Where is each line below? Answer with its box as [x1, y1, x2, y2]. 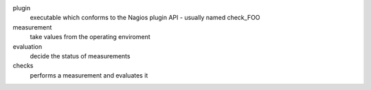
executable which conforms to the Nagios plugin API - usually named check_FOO [30, 14, 260, 22]
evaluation [12, 42, 43, 51]
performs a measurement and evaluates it [30, 71, 148, 79]
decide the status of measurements [30, 52, 131, 60]
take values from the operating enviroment [30, 33, 150, 41]
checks [12, 62, 34, 70]
